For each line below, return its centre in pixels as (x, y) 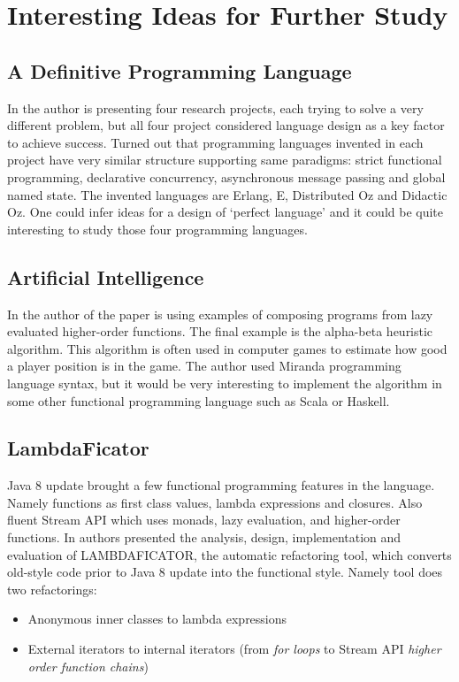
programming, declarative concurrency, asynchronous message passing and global (226, 176)
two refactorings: (52, 589)
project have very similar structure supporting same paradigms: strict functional (225, 160)
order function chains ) (88, 666)
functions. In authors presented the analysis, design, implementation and (204, 537)
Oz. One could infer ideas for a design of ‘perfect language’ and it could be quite (226, 212)
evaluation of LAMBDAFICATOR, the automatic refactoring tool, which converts (229, 554)
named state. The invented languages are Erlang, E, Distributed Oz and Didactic (227, 194)
